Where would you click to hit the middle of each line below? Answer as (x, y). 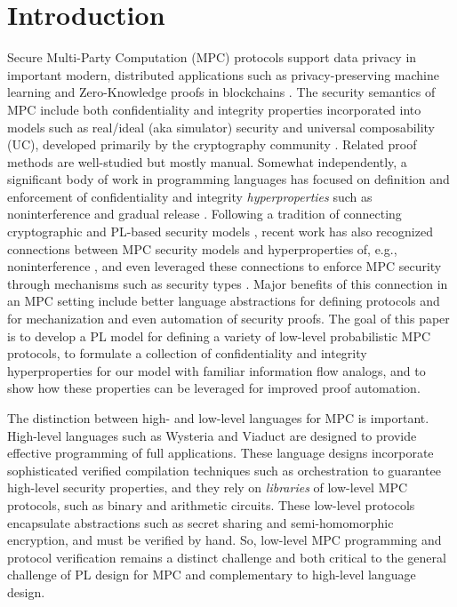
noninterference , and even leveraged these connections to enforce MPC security (224, 266)
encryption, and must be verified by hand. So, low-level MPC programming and (224, 540)
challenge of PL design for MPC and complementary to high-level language (212, 575)
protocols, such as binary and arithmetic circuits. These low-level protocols (211, 504)
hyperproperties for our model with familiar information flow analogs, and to (216, 370)
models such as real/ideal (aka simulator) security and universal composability (221, 127)
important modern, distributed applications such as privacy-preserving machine (223, 74)
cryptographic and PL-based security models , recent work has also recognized (220, 232)
